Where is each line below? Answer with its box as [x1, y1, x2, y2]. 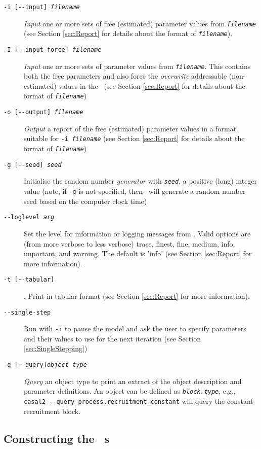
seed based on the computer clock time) [24, 195, 147, 206]
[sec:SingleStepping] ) [24, 343, 88, 354]
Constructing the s [4, 430, 110, 446]
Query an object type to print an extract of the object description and [24, 375, 242, 386]
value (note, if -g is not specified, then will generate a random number [24, 186, 246, 196]
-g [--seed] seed [4, 161, 62, 168]
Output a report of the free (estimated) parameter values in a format [24, 123, 237, 133]
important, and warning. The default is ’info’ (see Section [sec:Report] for [24, 248, 252, 259]
